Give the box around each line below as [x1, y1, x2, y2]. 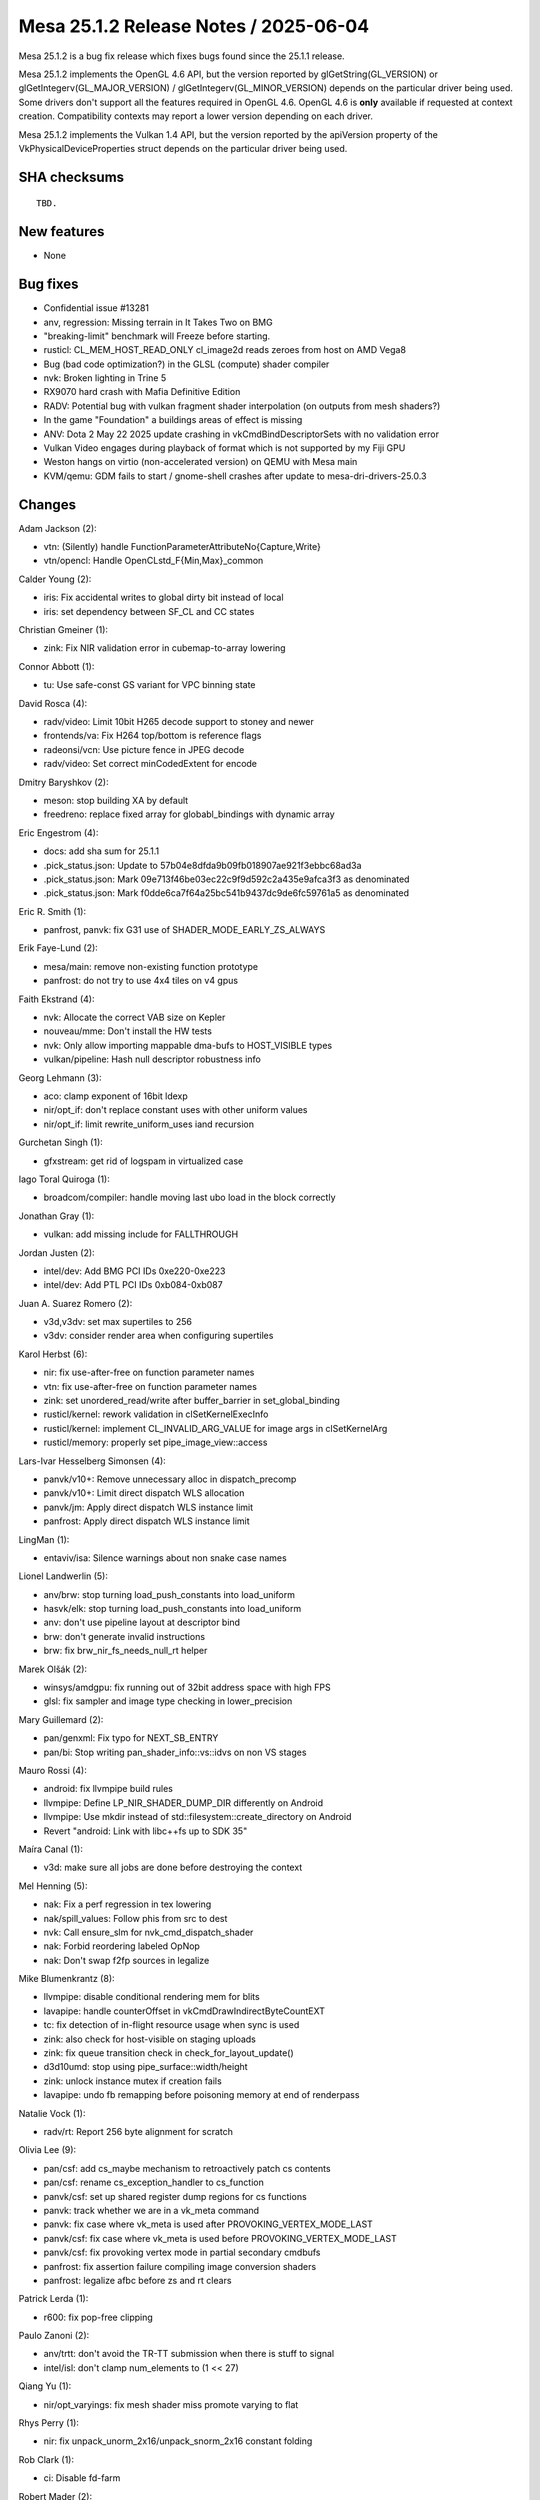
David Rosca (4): [18, 697, 88, 709]
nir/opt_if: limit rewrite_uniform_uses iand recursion [43, 1118, 255, 1130]
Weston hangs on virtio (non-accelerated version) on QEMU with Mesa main [43, 456, 358, 468]
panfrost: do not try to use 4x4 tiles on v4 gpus [43, 975, 239, 987]
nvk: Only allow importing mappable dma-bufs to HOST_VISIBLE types [43, 1039, 333, 1051]
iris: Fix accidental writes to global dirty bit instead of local [43, 591, 284, 604]
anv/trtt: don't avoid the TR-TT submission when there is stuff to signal [43, 2348, 335, 2360]
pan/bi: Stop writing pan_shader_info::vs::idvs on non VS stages [43, 1746, 307, 1758]
